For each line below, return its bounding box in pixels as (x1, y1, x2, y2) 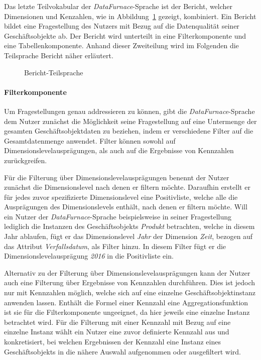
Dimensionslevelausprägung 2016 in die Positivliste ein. (4, 251, 174, 261)
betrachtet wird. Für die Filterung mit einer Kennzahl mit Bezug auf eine (4, 316, 231, 327)
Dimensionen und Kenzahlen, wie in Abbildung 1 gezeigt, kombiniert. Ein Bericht (4, 11, 256, 21)
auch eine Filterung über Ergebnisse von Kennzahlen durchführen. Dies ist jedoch (4, 277, 255, 288)
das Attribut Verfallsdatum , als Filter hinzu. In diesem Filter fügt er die (4, 241, 226, 251)
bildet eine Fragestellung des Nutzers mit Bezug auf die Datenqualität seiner (4, 21, 239, 31)
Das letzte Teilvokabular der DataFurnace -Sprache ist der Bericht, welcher (4, 1, 233, 11)
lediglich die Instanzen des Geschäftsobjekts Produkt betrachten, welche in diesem (4, 221, 255, 231)
